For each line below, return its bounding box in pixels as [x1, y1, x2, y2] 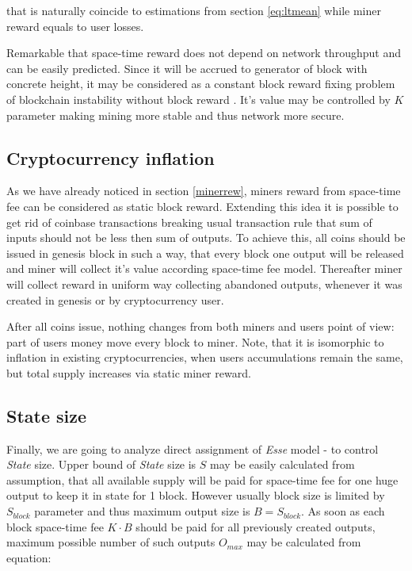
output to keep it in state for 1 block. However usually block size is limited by [6, 487, 385, 504]
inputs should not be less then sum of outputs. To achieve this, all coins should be [6, 229, 406, 246]
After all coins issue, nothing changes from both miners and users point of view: [6, 318, 395, 335]
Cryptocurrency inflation [6, 145, 215, 170]
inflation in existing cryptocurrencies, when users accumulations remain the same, [6, 349, 403, 366]
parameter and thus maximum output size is [34, 503, 250, 519]
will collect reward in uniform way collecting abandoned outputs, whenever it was [6, 275, 402, 292]
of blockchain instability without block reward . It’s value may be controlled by [6, 90, 391, 107]
